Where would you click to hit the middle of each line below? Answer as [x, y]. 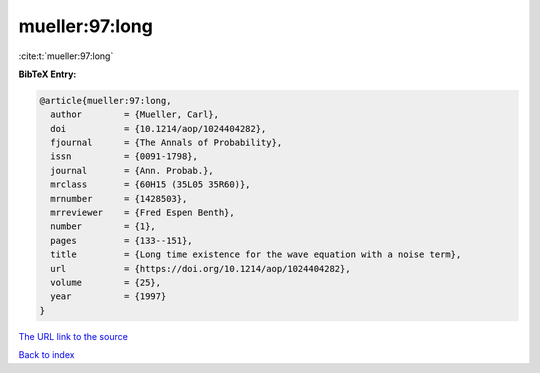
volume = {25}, [106, 282]
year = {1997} [108, 296]
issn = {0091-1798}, [124, 156]
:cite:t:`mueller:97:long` [66, 56]
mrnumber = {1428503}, [119, 198]
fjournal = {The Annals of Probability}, [166, 143]
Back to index [46, 355]
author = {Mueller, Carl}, [135, 114]
